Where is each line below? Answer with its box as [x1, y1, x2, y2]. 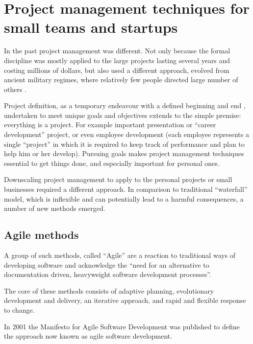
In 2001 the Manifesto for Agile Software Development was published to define [4, 321, 240, 331]
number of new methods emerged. [4, 203, 105, 213]
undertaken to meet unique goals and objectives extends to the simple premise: [4, 110, 241, 120]
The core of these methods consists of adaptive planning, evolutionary [4, 285, 214, 296]
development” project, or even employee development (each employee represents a [4, 129, 249, 139]
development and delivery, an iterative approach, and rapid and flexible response [4, 295, 246, 305]
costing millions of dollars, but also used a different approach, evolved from [4, 65, 229, 75]
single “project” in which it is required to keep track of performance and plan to [4, 138, 245, 149]
